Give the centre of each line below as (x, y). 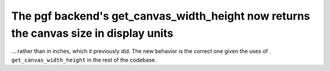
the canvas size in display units (92, 33)
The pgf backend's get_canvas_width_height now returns (161, 16)
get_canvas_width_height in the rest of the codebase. (84, 60)
